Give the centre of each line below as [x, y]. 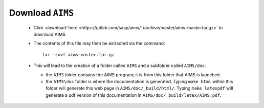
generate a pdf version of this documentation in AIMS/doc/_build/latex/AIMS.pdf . [133, 95]
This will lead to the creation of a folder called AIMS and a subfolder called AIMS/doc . [120, 65]
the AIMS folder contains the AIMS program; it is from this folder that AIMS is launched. [133, 75]
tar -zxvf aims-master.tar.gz [78, 54]
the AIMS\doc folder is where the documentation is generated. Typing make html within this [139, 81]
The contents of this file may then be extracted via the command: [99, 43]
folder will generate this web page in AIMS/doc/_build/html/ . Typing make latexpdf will [139, 88]
